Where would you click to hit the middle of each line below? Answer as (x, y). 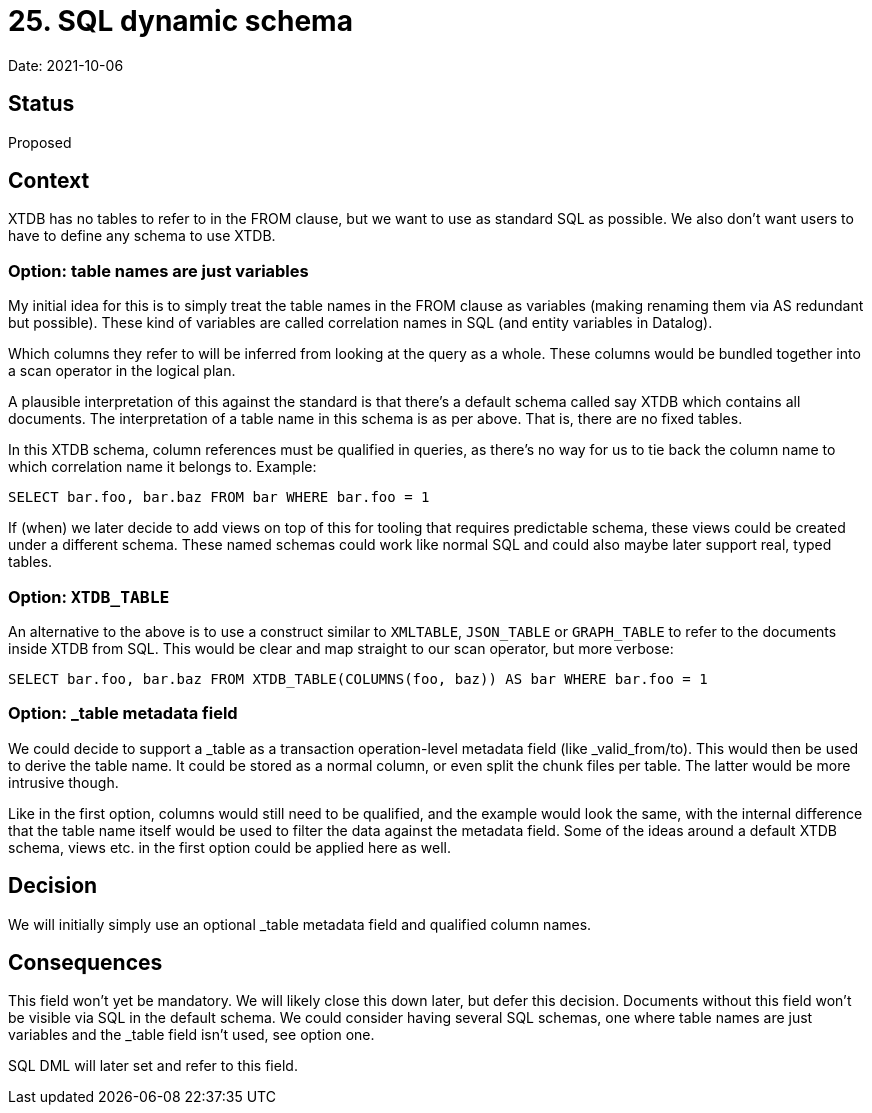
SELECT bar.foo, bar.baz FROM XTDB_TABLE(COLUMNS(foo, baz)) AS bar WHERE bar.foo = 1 (358, 678)
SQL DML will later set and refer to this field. (153, 1066)
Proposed (40, 142)
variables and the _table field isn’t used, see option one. (191, 1035)
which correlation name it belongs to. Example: (162, 467)
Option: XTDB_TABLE (89, 596)
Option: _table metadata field (123, 713)
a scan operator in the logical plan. (122, 371)
